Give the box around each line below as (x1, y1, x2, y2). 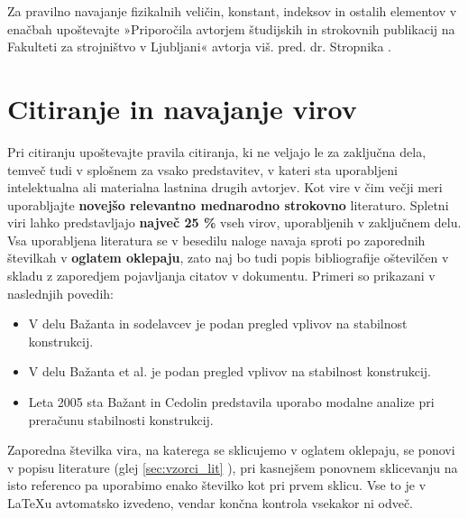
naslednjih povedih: (7, 283, 114, 302)
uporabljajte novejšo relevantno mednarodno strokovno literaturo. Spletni (7, 195, 449, 214)
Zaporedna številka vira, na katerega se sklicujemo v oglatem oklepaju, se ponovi (7, 440, 455, 459)
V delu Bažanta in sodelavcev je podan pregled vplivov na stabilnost (28, 314, 408, 333)
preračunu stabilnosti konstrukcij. (28, 410, 214, 429)
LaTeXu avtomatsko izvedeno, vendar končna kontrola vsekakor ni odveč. (7, 494, 414, 512)
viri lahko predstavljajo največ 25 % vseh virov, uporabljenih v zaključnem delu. (7, 213, 462, 232)
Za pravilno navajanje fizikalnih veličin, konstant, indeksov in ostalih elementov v (7, 2, 457, 20)
